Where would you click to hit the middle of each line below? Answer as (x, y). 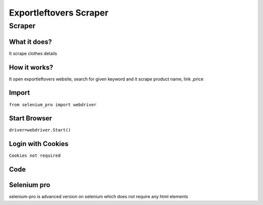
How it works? (31, 67)
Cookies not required (35, 156)
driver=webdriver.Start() (40, 130)
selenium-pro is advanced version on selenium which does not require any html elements (99, 197)
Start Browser (30, 119)
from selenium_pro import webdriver (53, 104)
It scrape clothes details (33, 53)
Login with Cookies (39, 144)
